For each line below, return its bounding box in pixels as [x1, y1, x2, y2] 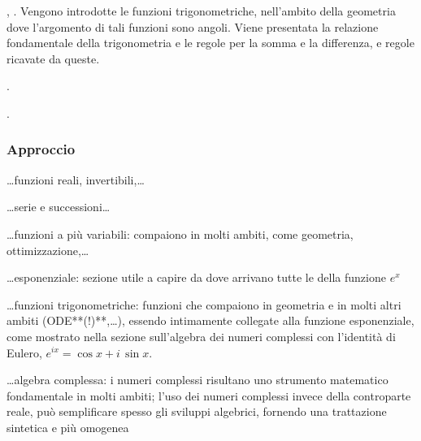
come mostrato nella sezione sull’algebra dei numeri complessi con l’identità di [7, 327, 396, 344]
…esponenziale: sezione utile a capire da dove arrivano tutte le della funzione [7, 269, 386, 286]
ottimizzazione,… [7, 241, 89, 258]
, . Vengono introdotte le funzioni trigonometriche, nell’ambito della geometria [7, 2, 396, 19]
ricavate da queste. [7, 50, 100, 67]
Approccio [7, 139, 76, 159]
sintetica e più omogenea [7, 418, 129, 435]
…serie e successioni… [7, 198, 111, 215]
